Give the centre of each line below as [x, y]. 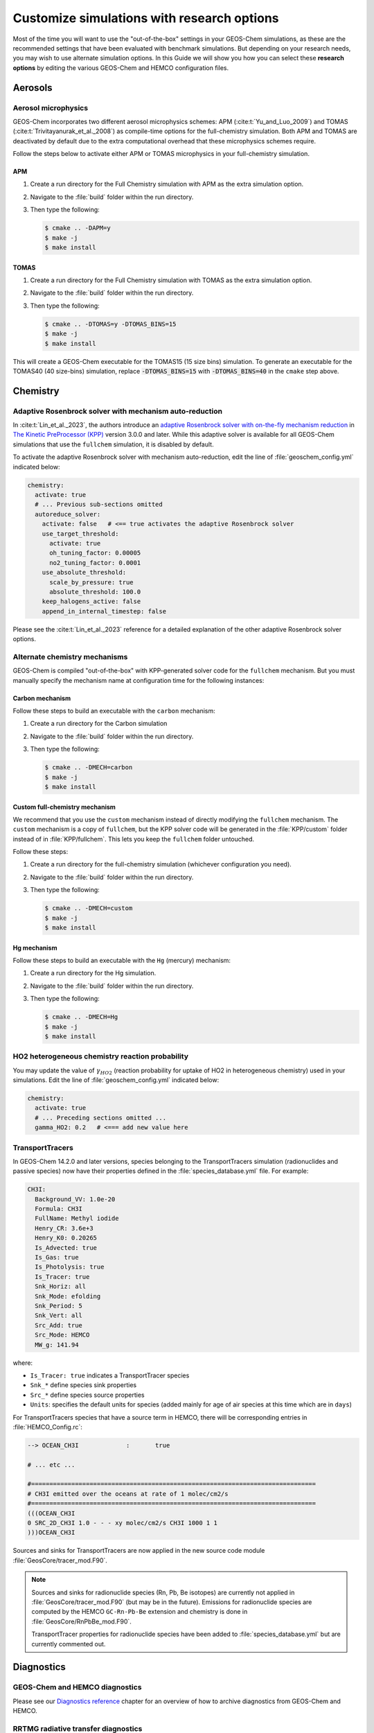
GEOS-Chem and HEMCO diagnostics [77, 1687]
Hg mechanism [35, 948]
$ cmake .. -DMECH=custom [89, 908]
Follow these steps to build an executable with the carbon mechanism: [114, 711]
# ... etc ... [51, 1465]
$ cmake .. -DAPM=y [78, 228]
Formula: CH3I [59, 1209]
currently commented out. [69, 1644]
